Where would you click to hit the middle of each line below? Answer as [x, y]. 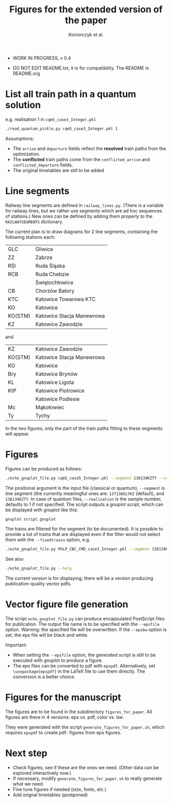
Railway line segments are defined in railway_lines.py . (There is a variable [84, 205]
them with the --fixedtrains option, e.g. [48, 540]
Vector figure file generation [67, 605]
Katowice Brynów [56, 374]
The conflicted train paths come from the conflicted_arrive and [81, 159]
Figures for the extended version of [86, 9]
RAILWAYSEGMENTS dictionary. [34, 221]
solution [23, 105]
